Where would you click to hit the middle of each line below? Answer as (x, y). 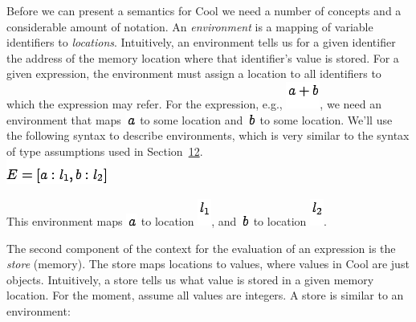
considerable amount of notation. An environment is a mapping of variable (190, 26)
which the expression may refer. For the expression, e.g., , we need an (194, 103)
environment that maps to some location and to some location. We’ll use (200, 119)
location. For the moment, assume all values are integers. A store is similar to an (205, 295)
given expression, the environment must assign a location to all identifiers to (194, 73)
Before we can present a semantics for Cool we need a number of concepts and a (204, 10)
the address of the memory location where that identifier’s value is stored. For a (203, 57)
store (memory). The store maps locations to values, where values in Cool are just (208, 264)
